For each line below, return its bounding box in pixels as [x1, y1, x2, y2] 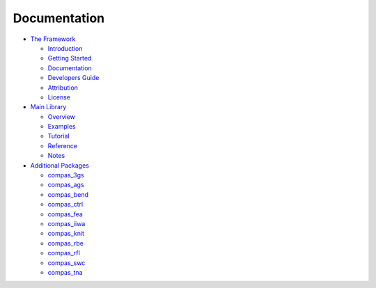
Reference [47, 141, 78, 150]
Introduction [47, 44, 83, 52]
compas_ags [47, 181, 84, 189]
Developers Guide [47, 74, 100, 82]
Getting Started [47, 54, 92, 63]
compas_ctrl [47, 200, 84, 209]
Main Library [30, 103, 67, 111]
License [47, 93, 71, 101]
